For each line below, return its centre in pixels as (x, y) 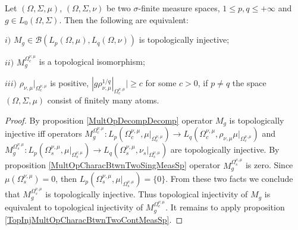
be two (119, 8)
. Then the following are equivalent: (124, 19)
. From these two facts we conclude (229, 179)
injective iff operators (43, 133)
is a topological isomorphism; (92, 62)
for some (161, 82)
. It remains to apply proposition (225, 207)
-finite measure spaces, (179, 8)
